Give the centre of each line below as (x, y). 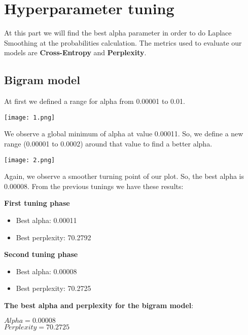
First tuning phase (37, 203)
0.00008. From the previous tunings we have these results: (94, 186)
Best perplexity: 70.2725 (54, 288)
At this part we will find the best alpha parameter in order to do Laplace (118, 33)
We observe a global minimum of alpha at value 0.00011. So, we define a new (124, 134)
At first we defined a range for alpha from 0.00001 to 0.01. (95, 101)
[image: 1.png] (30, 117)
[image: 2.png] (30, 160)
